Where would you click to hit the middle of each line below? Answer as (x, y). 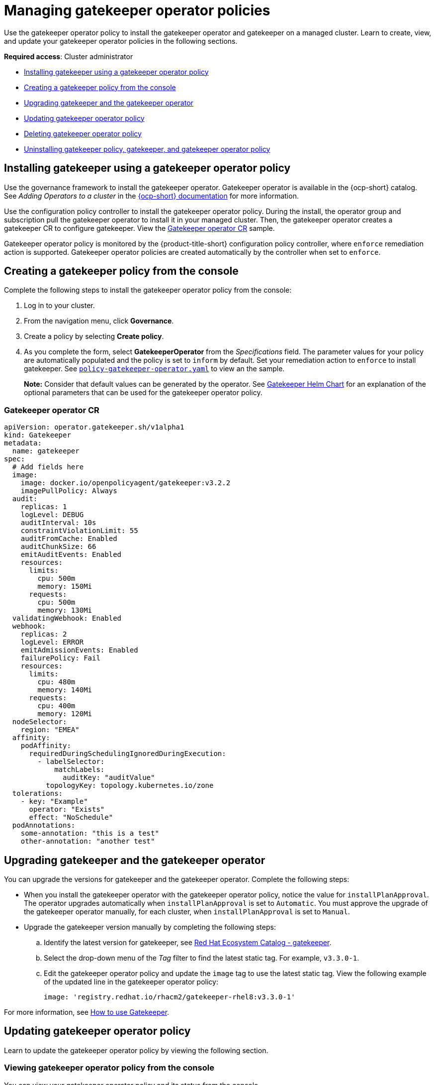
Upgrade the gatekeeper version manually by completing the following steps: (150, 927)
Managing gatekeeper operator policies (137, 10)
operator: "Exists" (67, 810)
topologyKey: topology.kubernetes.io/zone (130, 786)
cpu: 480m (56, 682)
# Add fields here (48, 467)
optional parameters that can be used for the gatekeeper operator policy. (143, 393)
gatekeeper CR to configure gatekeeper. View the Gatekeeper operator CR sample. (139, 228)
